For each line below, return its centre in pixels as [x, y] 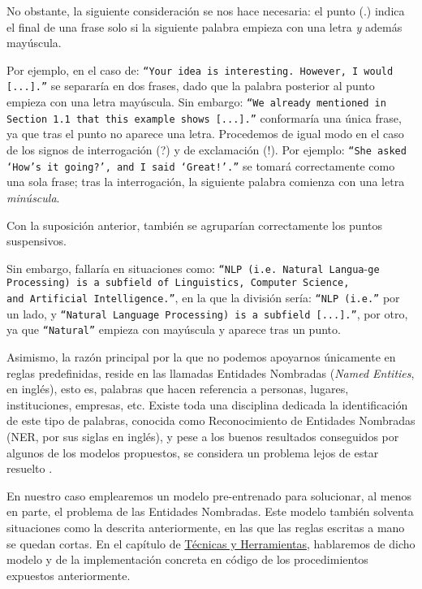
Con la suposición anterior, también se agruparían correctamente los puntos [195, 225]
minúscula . [33, 197]
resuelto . [30, 468]
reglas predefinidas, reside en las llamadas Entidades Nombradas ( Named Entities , [211, 372]
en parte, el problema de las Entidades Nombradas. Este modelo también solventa [210, 511]
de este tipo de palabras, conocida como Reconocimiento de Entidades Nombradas [211, 420]
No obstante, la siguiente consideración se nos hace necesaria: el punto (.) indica [206, 11]
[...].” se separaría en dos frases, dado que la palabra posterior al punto [191, 86]
